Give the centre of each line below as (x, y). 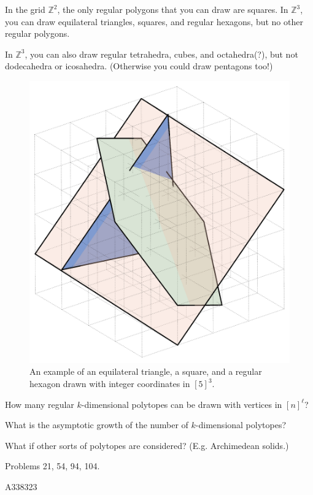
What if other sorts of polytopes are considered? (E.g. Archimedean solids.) (147, 445)
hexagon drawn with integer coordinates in (110, 384)
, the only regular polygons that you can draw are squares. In (173, 9)
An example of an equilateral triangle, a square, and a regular (146, 371)
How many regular (40, 404)
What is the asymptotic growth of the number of (97, 425)
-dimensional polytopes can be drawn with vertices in (182, 404)
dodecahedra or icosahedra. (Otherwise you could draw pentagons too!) (139, 66)
